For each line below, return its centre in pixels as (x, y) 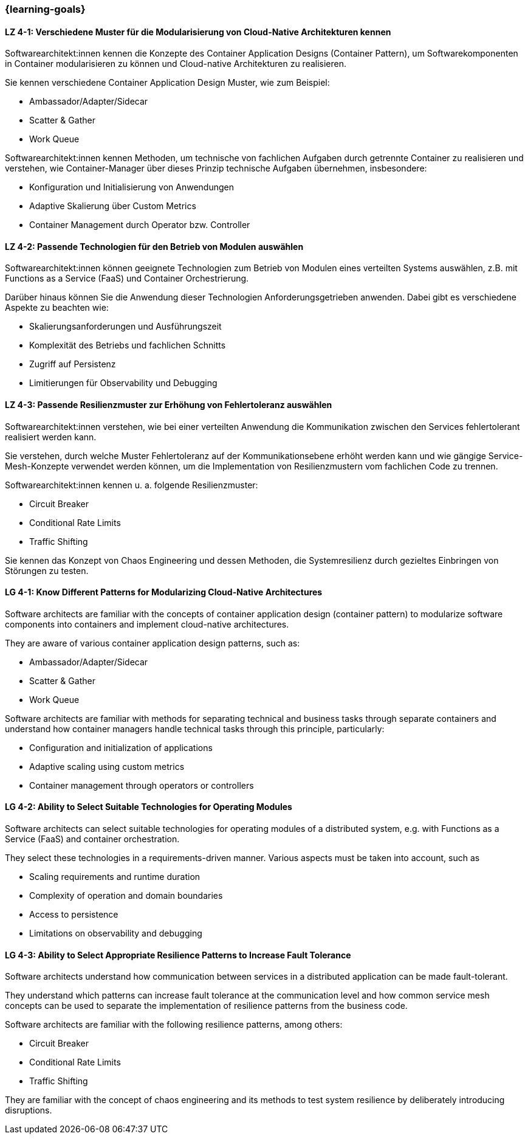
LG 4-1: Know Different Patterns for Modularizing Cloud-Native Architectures (164, 592)
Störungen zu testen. (47, 570)
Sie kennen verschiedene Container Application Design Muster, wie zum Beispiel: (167, 83)
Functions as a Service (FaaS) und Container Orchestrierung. (127, 279)
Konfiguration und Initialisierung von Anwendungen (132, 187)
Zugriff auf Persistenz (73, 364)
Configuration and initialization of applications (121, 747)
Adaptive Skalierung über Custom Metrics (113, 206)
